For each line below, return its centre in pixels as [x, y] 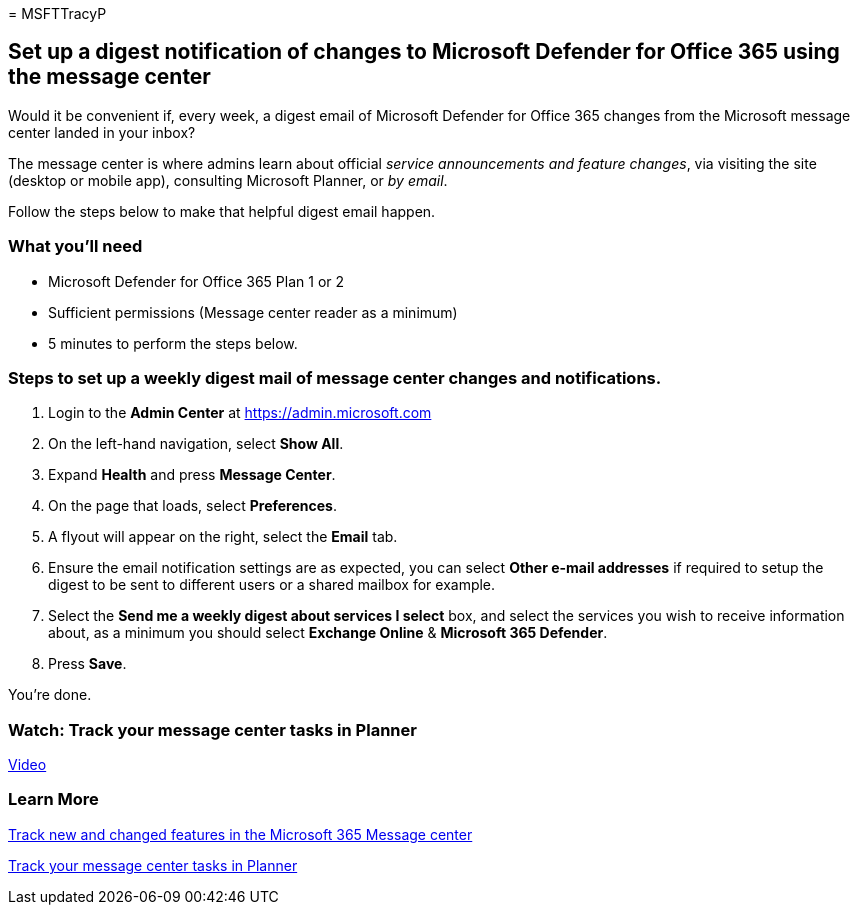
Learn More [53, 799]
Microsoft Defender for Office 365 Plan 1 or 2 [196, 281]
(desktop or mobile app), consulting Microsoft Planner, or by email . [228, 180]
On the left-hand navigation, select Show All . [196, 444]
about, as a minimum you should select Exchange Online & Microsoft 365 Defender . [328, 633]
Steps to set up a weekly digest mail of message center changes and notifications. [335, 377]
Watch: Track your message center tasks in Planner [212, 729]
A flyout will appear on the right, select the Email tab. [223, 537]
